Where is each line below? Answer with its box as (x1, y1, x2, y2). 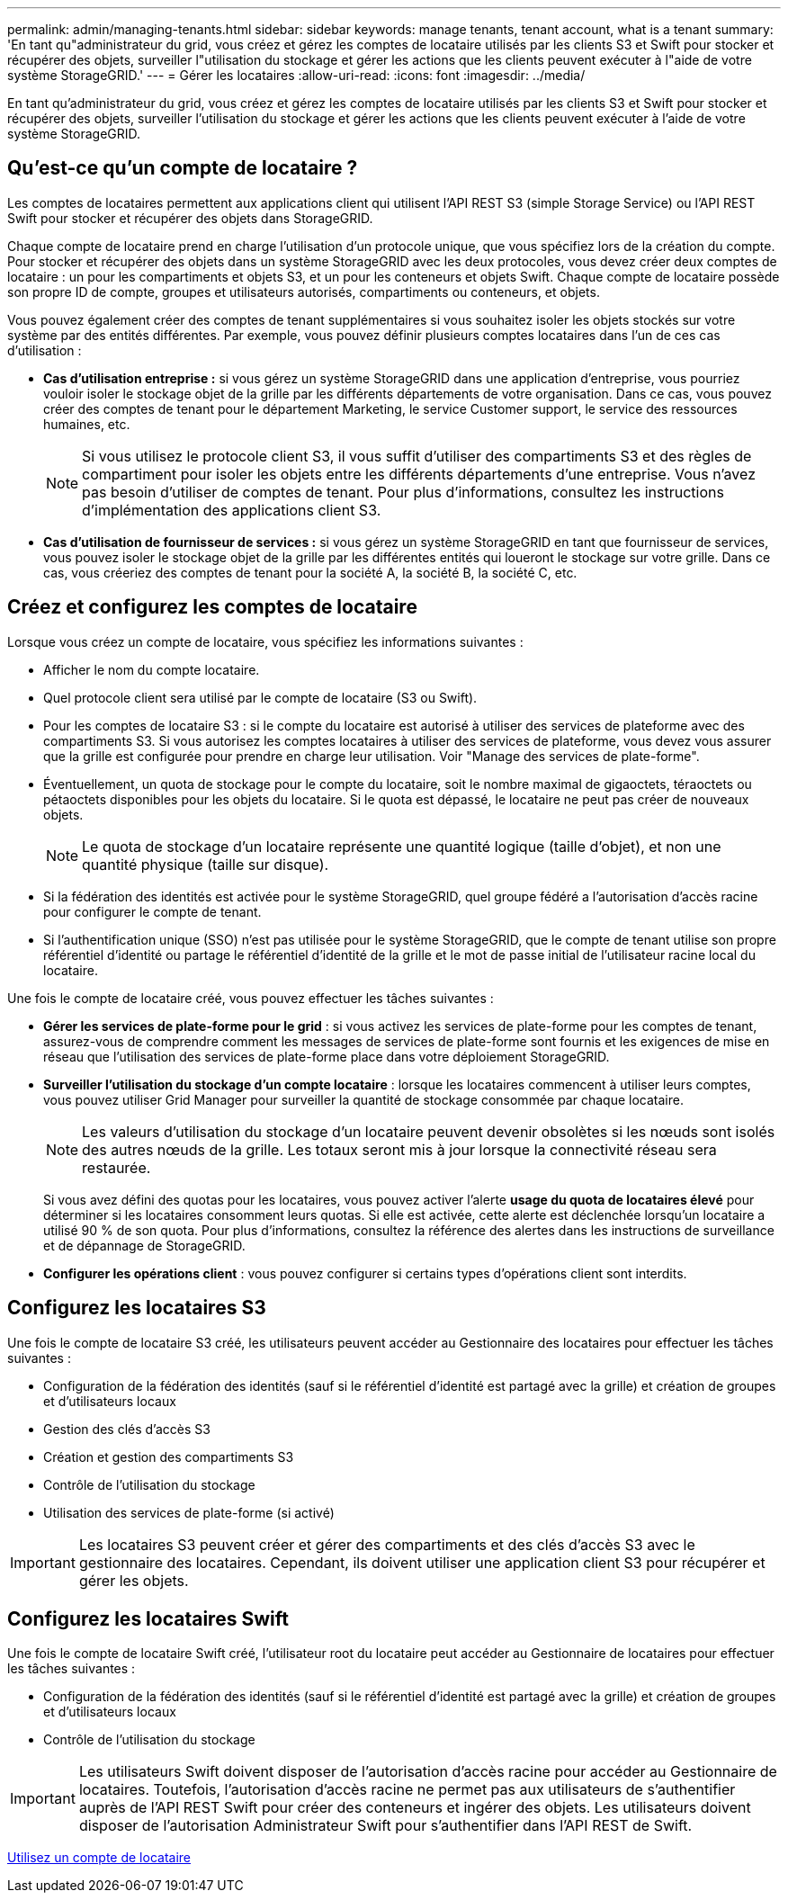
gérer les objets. (78, 1571, 189, 1590)
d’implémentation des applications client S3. (82, 500, 381, 519)
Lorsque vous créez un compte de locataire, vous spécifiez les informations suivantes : (7, 633, 524, 650)
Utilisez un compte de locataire (7, 1850, 191, 1866)
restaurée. (82, 1158, 151, 1177)
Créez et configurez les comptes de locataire (7, 596, 417, 619)
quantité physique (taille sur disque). (82, 855, 329, 874)
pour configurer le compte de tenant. (43, 903, 262, 919)
